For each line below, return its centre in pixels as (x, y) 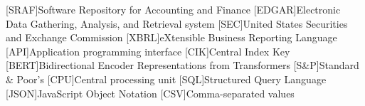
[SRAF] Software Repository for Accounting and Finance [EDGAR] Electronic (173, 9)
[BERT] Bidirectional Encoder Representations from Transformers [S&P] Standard (182, 65)
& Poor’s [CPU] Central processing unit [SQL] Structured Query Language (166, 79)
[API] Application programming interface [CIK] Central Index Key (148, 51)
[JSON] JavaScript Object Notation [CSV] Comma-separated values (150, 93)
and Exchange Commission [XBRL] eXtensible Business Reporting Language (171, 37)
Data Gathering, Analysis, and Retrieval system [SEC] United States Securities (177, 23)
